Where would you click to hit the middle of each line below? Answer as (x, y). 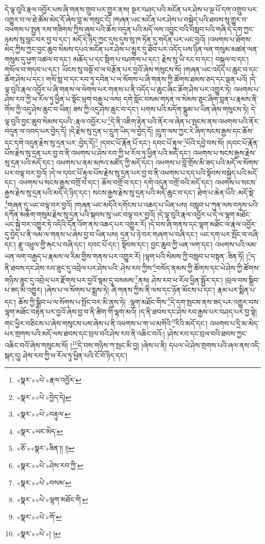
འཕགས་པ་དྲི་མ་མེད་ (234, 323)
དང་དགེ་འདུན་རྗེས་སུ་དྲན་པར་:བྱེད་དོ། (50, 143)
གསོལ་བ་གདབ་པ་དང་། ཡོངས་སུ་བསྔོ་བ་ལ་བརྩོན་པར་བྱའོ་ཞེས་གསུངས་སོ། (93, 69)
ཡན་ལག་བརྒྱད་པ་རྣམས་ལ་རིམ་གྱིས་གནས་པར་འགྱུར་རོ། (73, 256)
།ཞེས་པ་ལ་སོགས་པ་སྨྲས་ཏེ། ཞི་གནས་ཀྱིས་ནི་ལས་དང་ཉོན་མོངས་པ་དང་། (130, 289)
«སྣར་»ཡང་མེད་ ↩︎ (40, 431)
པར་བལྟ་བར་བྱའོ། (26, 172)
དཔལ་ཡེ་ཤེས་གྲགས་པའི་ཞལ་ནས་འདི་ (215, 345)
